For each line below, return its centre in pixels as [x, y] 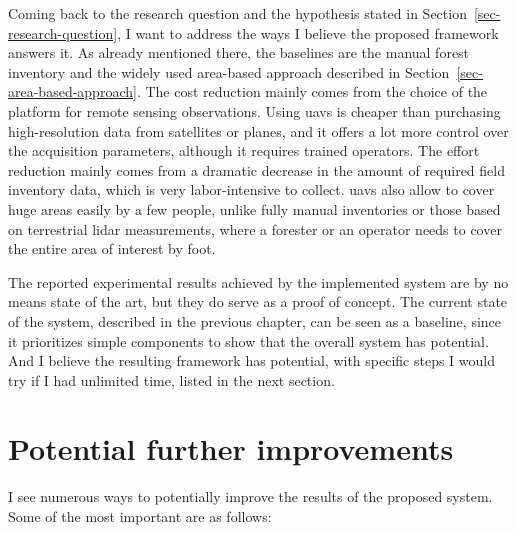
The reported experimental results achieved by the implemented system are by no [258, 281]
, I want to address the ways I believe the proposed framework [308, 32]
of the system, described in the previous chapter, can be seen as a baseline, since [255, 320]
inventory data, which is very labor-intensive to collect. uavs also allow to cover [251, 189]
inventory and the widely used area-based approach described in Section [229, 71]
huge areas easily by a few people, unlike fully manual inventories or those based [254, 208]
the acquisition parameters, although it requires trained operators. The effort [244, 150]
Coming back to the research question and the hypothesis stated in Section [237, 13]
